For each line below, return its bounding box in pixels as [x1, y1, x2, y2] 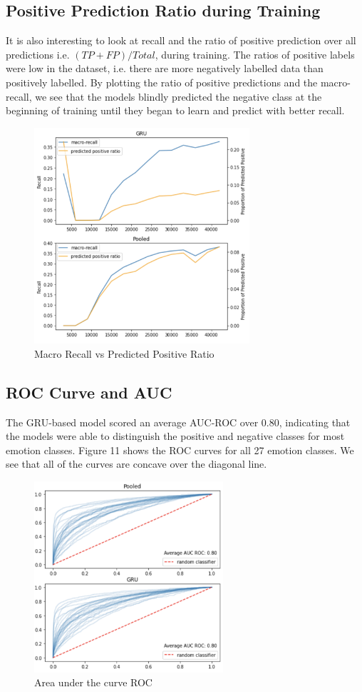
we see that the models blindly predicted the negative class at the [35, 89, 322, 104]
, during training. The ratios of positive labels [155, 46, 355, 61]
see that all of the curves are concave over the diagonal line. [6, 456, 267, 471]
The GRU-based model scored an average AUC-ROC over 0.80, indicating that [6, 414, 351, 429]
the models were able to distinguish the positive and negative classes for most [6, 428, 345, 443]
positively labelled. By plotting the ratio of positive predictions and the [6, 74, 318, 89]
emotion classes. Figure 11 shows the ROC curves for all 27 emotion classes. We [6, 442, 354, 457]
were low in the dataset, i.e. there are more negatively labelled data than [6, 61, 324, 76]
